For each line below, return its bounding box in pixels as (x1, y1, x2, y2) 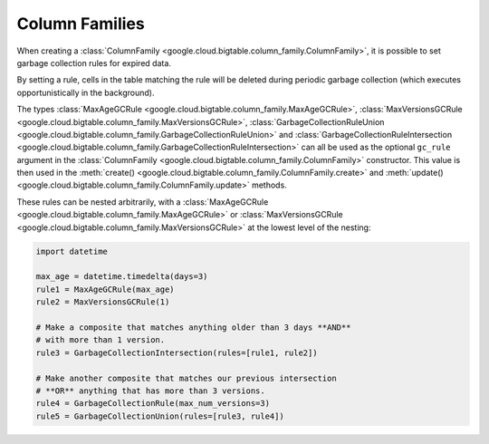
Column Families (16, 14, 145, 34)
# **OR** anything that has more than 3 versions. (35, 385, 266, 396)
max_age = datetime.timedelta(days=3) (35, 272, 208, 282)
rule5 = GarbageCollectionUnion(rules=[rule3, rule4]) (35, 410, 284, 421)
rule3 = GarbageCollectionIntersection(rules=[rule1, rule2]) (35, 347, 318, 358)
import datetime (35, 246, 109, 256)
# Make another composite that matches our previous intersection (35, 372, 337, 383)
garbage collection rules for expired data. (16, 57, 172, 68)
